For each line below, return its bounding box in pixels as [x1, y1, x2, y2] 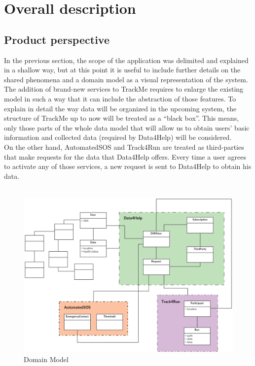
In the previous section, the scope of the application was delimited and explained [4, 55, 249, 65]
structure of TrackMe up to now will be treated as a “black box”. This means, [4, 113, 239, 123]
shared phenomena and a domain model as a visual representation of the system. [4, 74, 248, 84]
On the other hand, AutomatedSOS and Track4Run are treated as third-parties [4, 141, 244, 152]
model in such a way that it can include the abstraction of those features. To [4, 93, 236, 103]
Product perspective [4, 32, 109, 47]
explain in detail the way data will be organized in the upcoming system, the [4, 103, 237, 113]
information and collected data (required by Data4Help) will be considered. [4, 132, 232, 142]
